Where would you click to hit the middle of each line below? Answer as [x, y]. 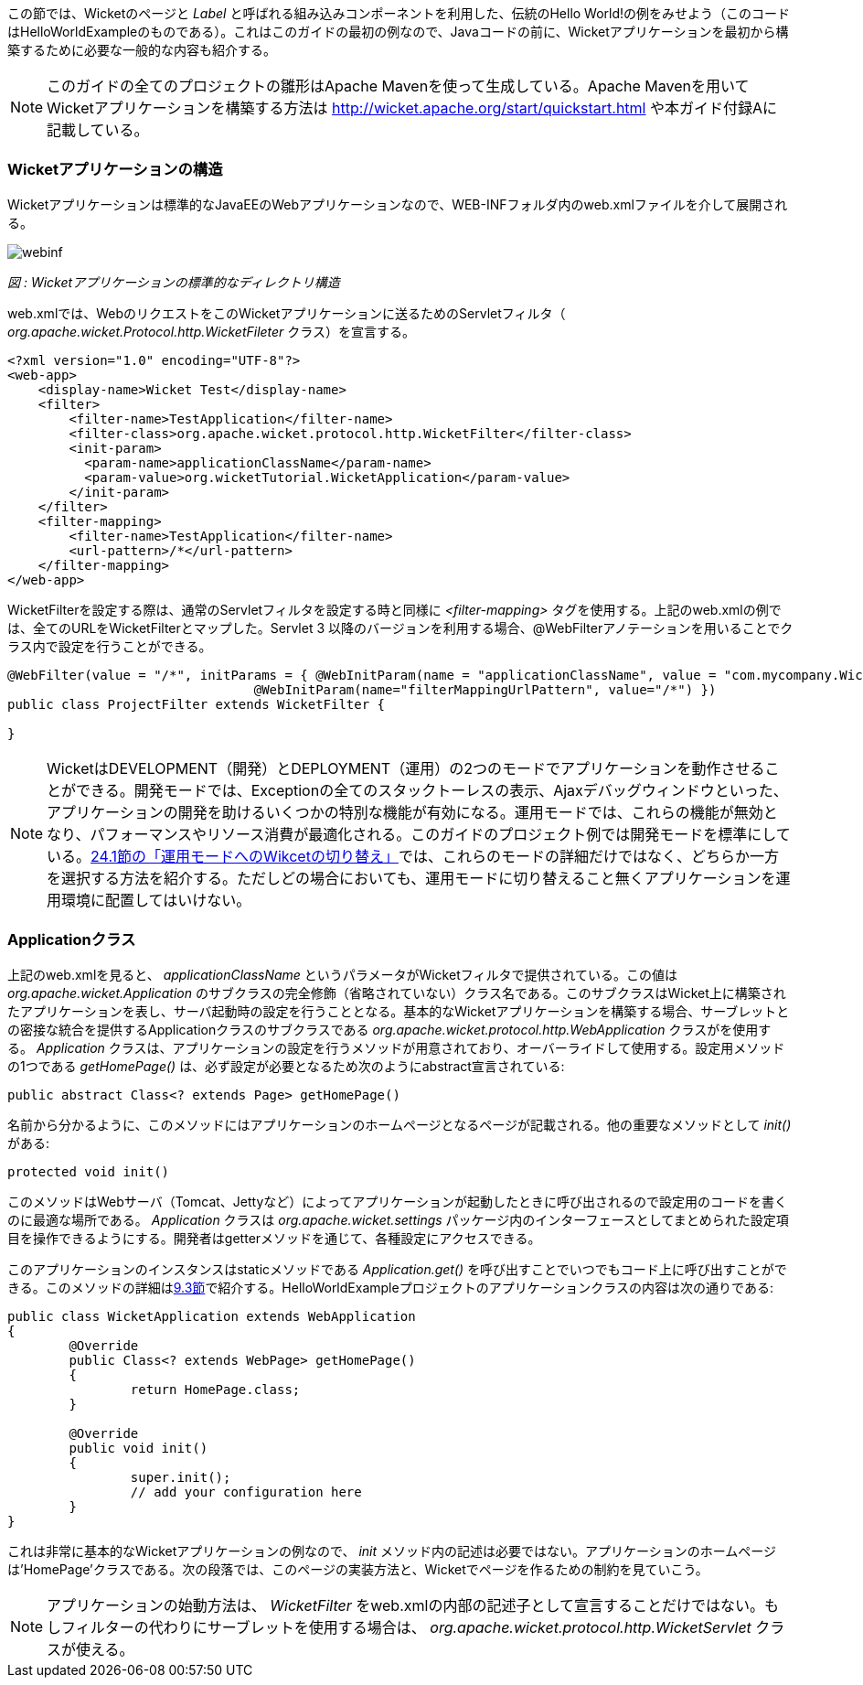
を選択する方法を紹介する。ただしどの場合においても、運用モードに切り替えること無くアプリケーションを [411, 878]
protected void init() [89, 1171]
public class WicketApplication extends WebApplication [212, 1316]
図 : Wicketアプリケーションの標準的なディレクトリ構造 [174, 282]
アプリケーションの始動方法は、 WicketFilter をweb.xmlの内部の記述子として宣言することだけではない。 [405, 1605]
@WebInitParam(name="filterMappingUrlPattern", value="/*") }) [485, 689]
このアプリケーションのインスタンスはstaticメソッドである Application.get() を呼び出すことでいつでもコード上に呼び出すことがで [397, 1269]
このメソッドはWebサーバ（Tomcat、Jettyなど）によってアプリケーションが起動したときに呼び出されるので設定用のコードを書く [397, 1201]
